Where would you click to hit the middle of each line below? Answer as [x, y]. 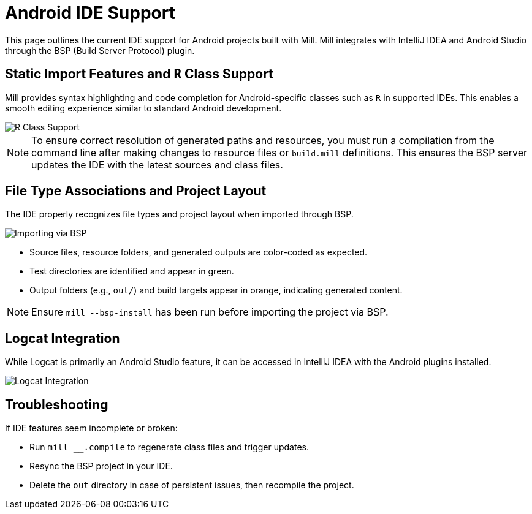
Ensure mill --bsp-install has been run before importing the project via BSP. [210, 312]
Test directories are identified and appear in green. [132, 271]
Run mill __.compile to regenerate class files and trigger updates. [169, 447]
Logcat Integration [63, 338]
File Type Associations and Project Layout [136, 191]
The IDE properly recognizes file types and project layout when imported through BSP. [179, 214]
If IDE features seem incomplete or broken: [91, 428]
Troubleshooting [57, 404]
